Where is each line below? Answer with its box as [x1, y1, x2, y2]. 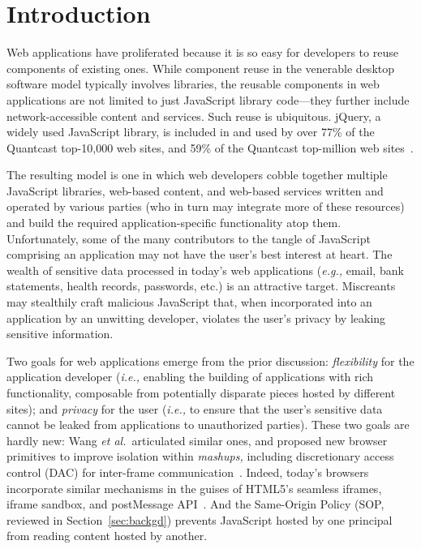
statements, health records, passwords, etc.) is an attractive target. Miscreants [6, 277, 396, 294]
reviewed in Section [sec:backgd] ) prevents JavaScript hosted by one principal [6, 511, 393, 528]
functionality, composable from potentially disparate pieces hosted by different [6, 384, 396, 401]
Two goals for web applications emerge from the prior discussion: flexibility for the [6, 352, 415, 369]
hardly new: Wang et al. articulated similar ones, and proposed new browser [6, 431, 388, 448]
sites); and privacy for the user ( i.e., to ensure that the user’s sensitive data [6, 400, 383, 417]
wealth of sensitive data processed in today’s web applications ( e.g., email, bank [6, 261, 404, 278]
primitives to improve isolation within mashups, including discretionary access [6, 448, 394, 465]
